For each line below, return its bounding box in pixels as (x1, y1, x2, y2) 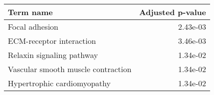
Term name (8, 6, 53, 18)
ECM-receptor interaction (8, 35, 96, 46)
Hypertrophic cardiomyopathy (8, 77, 111, 89)
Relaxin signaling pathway (8, 49, 98, 60)
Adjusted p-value (139, 6, 206, 18)
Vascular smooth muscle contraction (8, 63, 132, 75)
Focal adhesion (8, 21, 58, 32)
